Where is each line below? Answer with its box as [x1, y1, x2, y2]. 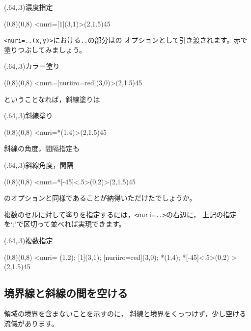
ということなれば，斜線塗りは [4, 94, 100, 104]
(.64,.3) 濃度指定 [4, 2, 53, 12]
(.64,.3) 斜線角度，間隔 [4, 160, 74, 170]
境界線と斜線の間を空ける [4, 285, 128, 301]
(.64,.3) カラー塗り [4, 61, 60, 71]
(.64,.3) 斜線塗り [4, 110, 53, 121]
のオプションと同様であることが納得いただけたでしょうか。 [4, 193, 196, 203]
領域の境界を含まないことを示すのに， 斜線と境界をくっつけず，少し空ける [4, 308, 247, 319]
